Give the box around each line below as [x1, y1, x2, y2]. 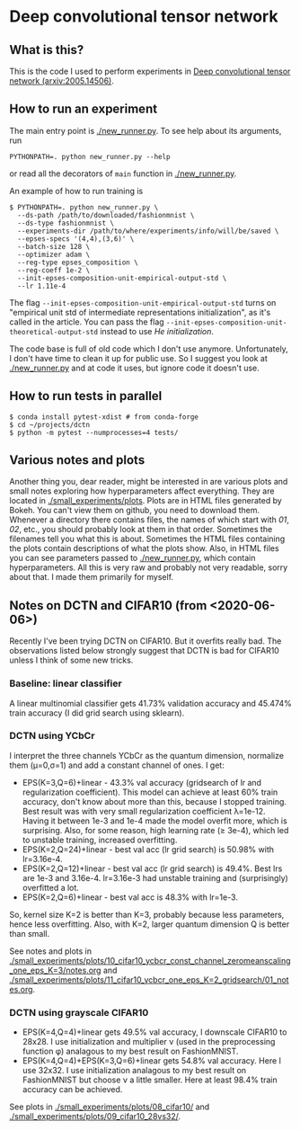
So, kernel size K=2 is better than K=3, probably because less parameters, [9, 909, 285, 920]
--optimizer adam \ [17, 250, 91, 259]
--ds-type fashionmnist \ [17, 218, 115, 227]
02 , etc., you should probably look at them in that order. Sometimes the [9, 524, 273, 535]
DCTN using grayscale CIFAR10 [9, 1006, 149, 1019]
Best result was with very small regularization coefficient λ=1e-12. [22, 805, 267, 816]
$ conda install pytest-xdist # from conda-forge [9, 412, 199, 422]
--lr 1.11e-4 [17, 281, 66, 290]
